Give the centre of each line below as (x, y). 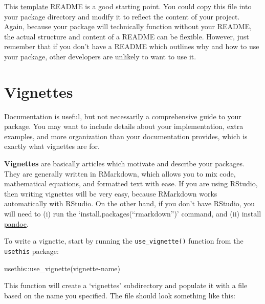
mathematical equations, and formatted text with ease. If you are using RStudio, (131, 183)
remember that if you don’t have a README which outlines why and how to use (132, 46)
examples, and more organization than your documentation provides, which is (126, 136)
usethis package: (31, 251)
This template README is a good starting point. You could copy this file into (128, 6)
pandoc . (16, 223)
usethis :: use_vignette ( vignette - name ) (62, 268)
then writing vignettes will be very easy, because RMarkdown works (111, 193)
